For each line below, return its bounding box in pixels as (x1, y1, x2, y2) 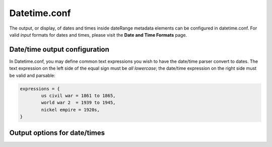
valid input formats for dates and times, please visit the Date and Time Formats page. (9, 32, 187, 38)
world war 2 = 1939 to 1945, (41, 100, 116, 105)
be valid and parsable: (9, 72, 55, 78)
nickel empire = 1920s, (41, 107, 100, 112)
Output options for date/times (9, 128, 105, 137)
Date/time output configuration (9, 45, 109, 54)
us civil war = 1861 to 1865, (41, 93, 116, 98)
